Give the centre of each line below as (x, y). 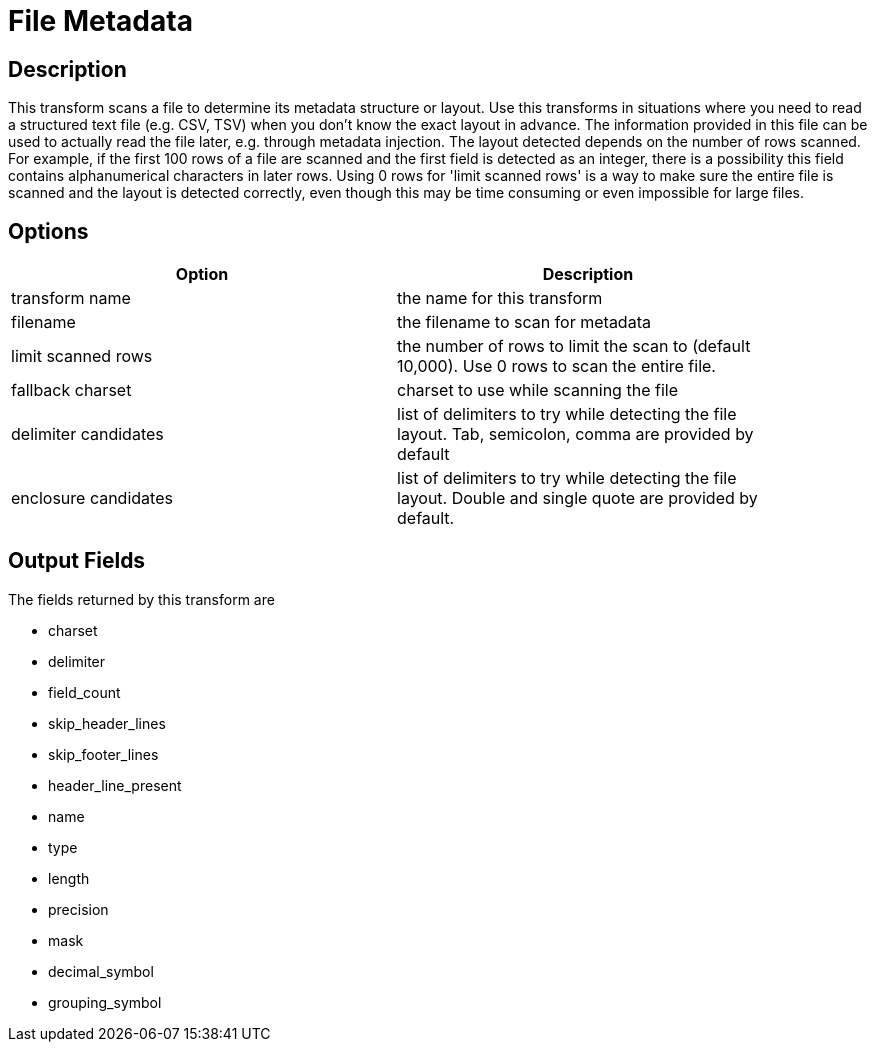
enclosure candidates (92, 498)
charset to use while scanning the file (537, 390)
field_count (84, 692)
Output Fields (77, 561)
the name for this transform (500, 298)
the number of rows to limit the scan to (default (574, 346)
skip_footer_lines (103, 754)
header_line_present (115, 785)
